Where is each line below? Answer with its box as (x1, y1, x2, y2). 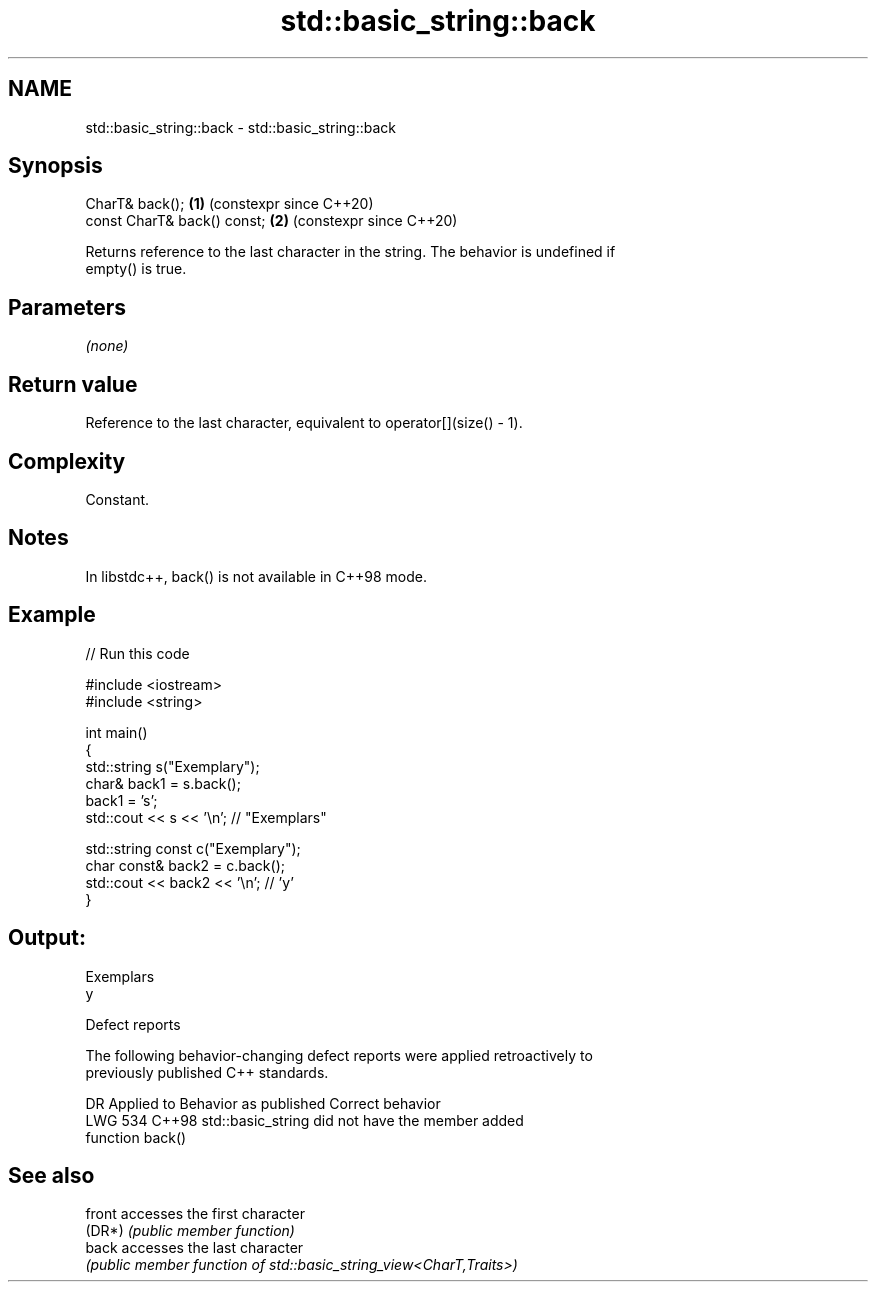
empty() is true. (85, 260, 187, 278)
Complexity (8, 448, 126, 474)
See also (8, 1162, 95, 1188)
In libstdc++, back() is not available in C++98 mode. (85, 567, 427, 585)
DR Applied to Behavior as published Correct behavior (85, 1094, 441, 1112)
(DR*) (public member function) (85, 1222, 295, 1240)
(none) (85, 337, 129, 355)
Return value (8, 371, 138, 397)
